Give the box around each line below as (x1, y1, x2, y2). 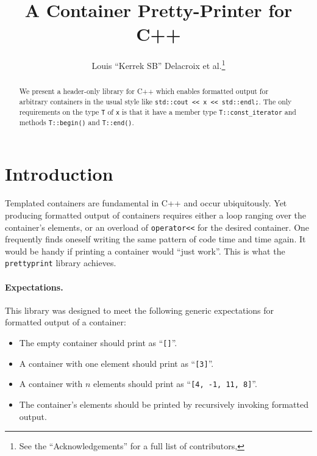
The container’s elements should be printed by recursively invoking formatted (19, 398, 308, 411)
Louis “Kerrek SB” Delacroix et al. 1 (91, 57, 226, 71)
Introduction (5, 161, 113, 186)
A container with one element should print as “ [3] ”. (19, 356, 214, 369)
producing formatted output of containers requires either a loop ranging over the (5, 208, 307, 221)
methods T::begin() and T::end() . (19, 117, 134, 128)
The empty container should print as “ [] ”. (19, 336, 177, 349)
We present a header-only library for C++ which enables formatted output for (19, 86, 269, 96)
